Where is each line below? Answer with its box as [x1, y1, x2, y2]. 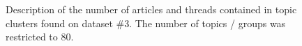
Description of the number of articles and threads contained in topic [6, 2, 297, 16]
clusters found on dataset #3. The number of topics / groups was [6, 15, 286, 30]
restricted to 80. [6, 29, 74, 44]
